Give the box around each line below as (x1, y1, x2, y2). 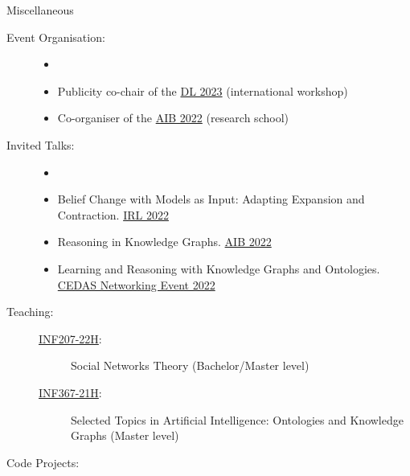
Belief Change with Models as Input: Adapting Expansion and (57, 191, 365, 207)
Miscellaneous (6, 2, 74, 18)
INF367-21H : (39, 384, 102, 400)
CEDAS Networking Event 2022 (57, 276, 215, 293)
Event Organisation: (6, 28, 105, 45)
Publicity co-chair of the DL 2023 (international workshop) (57, 82, 348, 99)
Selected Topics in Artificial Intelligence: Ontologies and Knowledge (71, 411, 404, 428)
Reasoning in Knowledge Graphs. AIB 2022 (57, 233, 272, 250)
